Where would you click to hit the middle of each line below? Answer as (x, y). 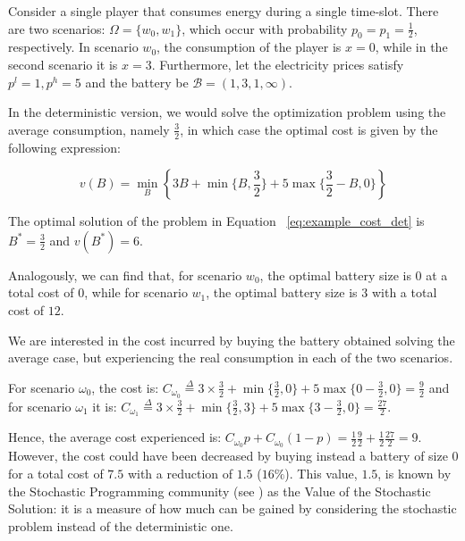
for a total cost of (56, 473)
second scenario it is (63, 64)
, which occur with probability (265, 28)
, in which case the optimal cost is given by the (309, 129)
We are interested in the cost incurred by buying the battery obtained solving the (232, 340)
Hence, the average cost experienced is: (115, 437)
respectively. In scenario (73, 47)
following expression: (64, 147)
